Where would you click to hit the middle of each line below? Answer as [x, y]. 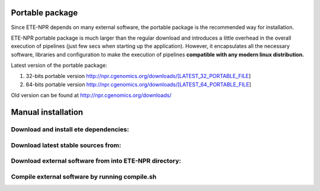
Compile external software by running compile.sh [84, 176]
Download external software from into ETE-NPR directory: [96, 161]
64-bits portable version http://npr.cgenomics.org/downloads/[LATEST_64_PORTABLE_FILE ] [138, 84]
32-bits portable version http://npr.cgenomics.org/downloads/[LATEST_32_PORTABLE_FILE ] [138, 76]
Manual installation [47, 112]
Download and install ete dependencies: [70, 130]
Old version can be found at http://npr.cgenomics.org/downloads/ [91, 95]
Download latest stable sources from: [66, 145]
